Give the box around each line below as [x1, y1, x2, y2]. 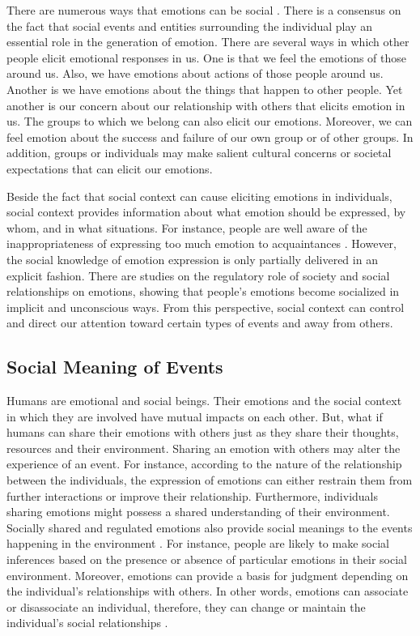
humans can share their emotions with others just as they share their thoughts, [6, 424, 399, 441]
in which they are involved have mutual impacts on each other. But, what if [6, 408, 383, 425]
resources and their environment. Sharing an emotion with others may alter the [6, 439, 401, 456]
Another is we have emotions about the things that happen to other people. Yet [6, 80, 403, 97]
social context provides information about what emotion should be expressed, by [6, 203, 406, 220]
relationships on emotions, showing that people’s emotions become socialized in [6, 283, 400, 300]
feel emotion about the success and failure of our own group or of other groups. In [6, 128, 414, 145]
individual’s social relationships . [6, 614, 168, 631]
